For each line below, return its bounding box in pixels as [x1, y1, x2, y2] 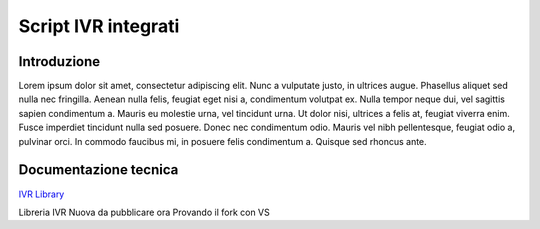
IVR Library [18, 188, 65, 200]
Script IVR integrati [18, 15, 180, 37]
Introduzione [18, 53, 101, 70]
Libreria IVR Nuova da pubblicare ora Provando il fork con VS [18, 206, 270, 218]
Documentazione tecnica [18, 161, 179, 179]
